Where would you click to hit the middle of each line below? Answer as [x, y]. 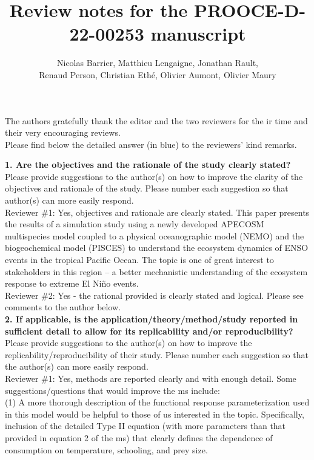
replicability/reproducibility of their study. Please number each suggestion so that [157, 354]
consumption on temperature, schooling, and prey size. [106, 449]
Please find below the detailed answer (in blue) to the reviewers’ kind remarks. [151, 144]
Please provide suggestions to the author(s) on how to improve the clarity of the [154, 176]
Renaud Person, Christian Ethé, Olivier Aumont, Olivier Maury [158, 74]
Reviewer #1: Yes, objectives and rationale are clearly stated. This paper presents [157, 212]
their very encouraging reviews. [63, 132]
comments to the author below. [63, 307]
